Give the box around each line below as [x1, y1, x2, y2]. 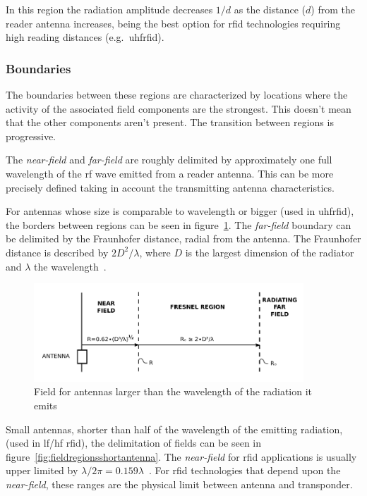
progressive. [6, 128, 56, 143]
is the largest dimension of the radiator [185, 244, 354, 259]
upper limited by [6, 463, 78, 478]
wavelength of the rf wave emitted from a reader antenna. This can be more [6, 166, 334, 180]
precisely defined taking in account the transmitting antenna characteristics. [6, 180, 335, 194]
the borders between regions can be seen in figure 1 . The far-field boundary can [6, 217, 351, 232]
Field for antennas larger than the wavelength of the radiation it [34, 384, 313, 399]
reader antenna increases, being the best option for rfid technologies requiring [6, 15, 341, 30]
